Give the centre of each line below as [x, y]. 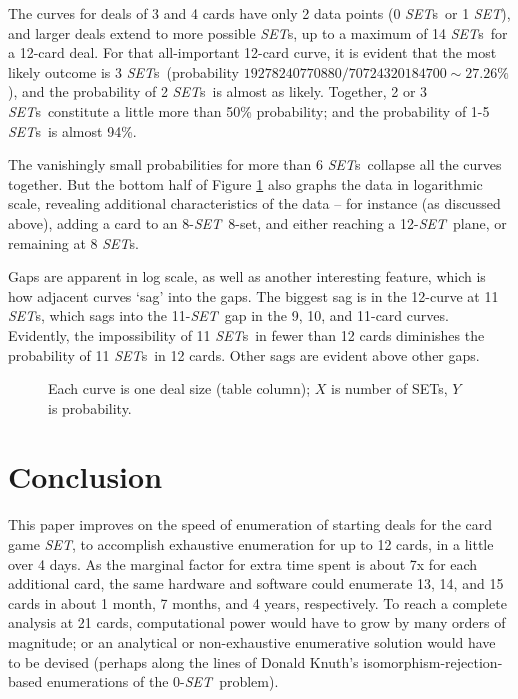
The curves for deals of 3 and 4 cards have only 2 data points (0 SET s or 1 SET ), [259, 13]
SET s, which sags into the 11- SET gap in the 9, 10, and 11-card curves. [228, 315]
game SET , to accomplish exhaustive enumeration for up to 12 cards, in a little [251, 544]
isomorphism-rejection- [433, 661]
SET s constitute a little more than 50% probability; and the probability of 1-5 [249, 110]
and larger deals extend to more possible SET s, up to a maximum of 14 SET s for [258, 32]
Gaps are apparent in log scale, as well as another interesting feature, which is [247, 276]
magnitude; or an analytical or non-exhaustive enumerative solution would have [252, 641]
